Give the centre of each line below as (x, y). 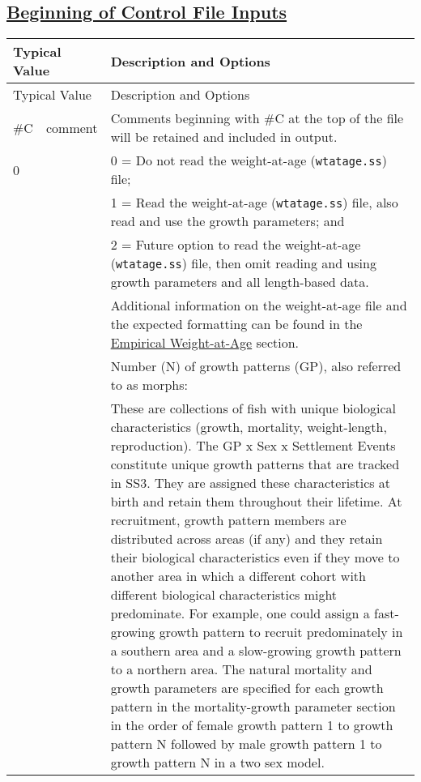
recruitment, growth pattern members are (228, 520)
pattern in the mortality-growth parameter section (253, 707)
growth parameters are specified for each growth (247, 688)
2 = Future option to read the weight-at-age (236, 245)
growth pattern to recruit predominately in (281, 632)
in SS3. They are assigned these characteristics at (251, 483)
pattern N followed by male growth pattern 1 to (246, 744)
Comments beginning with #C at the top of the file (257, 118)
